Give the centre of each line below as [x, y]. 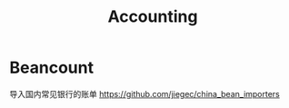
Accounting [153, 17]
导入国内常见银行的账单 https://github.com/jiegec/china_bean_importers [144, 93]
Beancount [51, 68]
